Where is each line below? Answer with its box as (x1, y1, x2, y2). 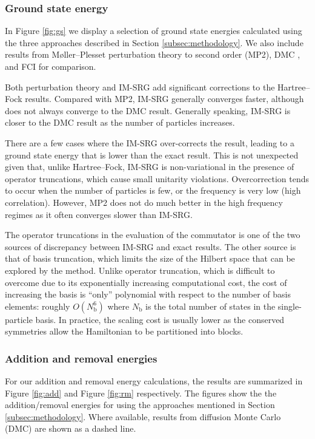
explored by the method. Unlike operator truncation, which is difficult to (5, 264, 275, 276)
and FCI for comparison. (5, 60, 96, 72)
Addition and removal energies (5, 350, 157, 366)
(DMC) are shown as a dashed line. (5, 422, 136, 435)
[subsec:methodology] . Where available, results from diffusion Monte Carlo (5, 410, 281, 423)
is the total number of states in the (145, 299, 276, 312)
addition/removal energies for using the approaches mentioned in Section (5, 398, 275, 411)
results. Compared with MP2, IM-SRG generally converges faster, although (25, 92, 304, 105)
